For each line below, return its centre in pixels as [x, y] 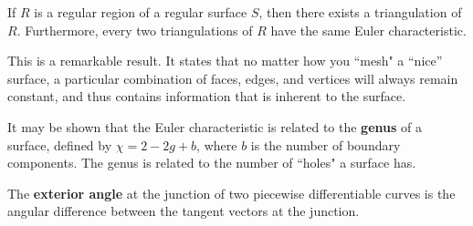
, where [217, 144]
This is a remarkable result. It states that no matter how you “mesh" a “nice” [225, 61]
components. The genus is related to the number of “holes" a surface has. [212, 163]
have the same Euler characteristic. [368, 30]
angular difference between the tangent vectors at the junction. [184, 211]
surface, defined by [60, 144]
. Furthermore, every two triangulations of [135, 30]
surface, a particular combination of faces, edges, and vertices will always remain [233, 78]
